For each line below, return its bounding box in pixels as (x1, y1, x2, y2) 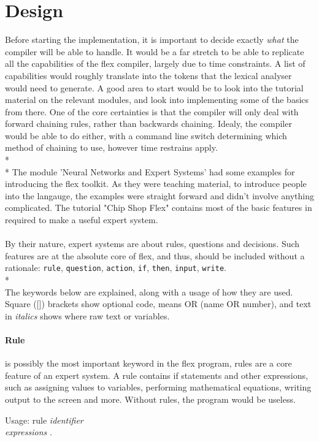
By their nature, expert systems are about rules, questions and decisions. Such (5, 237, 300, 250)
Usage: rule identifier (5, 413, 83, 426)
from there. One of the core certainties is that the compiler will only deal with (5, 105, 299, 118)
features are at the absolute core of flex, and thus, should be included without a (5, 249, 305, 262)
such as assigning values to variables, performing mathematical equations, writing (5, 381, 312, 394)
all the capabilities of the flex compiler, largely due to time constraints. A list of (5, 57, 306, 70)
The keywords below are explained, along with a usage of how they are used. (5, 285, 293, 298)
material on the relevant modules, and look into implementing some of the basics (5, 93, 309, 106)
